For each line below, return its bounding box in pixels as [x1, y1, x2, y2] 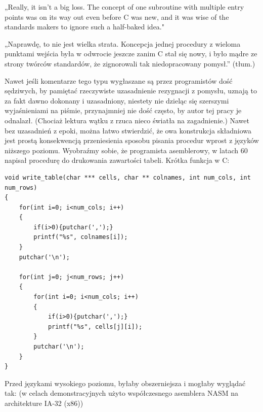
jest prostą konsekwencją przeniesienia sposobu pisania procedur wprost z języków [5, 135, 259, 146]
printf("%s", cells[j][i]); [48, 323, 143, 330]
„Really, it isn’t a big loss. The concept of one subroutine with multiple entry [5, 2, 244, 12]
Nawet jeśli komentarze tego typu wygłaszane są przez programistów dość [5, 75, 233, 86]
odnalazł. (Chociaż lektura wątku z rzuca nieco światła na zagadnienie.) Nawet [5, 115, 249, 125]
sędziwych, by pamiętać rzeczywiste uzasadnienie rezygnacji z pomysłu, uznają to [5, 85, 257, 96]
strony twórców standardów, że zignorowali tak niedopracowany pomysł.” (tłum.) [5, 58, 255, 68]
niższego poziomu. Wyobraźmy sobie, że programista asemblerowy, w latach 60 [5, 145, 248, 155]
